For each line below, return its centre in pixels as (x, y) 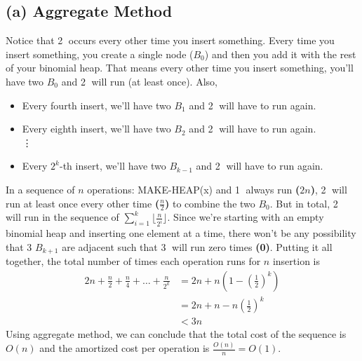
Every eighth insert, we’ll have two (96, 129)
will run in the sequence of (62, 217)
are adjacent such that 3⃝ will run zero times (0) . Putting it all (197, 246)
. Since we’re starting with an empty (246, 217)
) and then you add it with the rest (280, 54)
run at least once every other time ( (83, 203)
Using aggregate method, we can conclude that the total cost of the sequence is (176, 334)
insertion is (296, 261)
